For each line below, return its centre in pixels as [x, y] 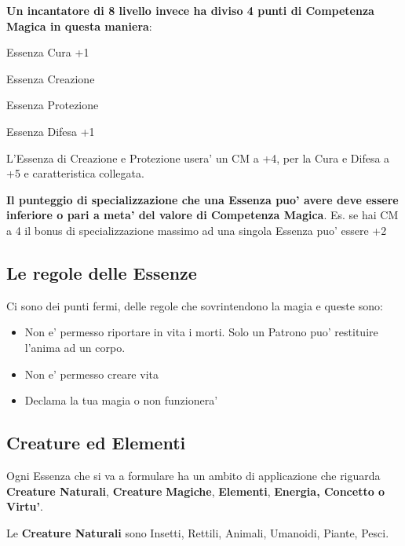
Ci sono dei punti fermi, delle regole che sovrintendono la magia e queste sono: [195, 305]
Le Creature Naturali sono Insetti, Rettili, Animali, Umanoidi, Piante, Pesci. [198, 532]
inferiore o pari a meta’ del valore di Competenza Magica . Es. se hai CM [202, 215]
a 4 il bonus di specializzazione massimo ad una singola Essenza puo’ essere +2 [197, 230]
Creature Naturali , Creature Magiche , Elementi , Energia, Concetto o [196, 491]
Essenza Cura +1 [48, 52]
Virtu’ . [25, 506]
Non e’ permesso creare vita [91, 374]
